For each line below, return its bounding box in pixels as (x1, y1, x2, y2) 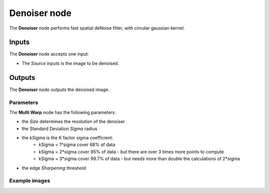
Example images (9, 177, 50, 184)
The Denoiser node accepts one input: (9, 51, 89, 57)
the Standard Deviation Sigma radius (21, 125, 97, 131)
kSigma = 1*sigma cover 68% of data (38, 141, 115, 147)
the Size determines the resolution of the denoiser (21, 118, 125, 124)
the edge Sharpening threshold (21, 165, 86, 171)
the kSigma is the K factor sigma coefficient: (21, 135, 113, 141)
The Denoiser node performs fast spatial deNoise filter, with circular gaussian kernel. (9, 25, 185, 31)
